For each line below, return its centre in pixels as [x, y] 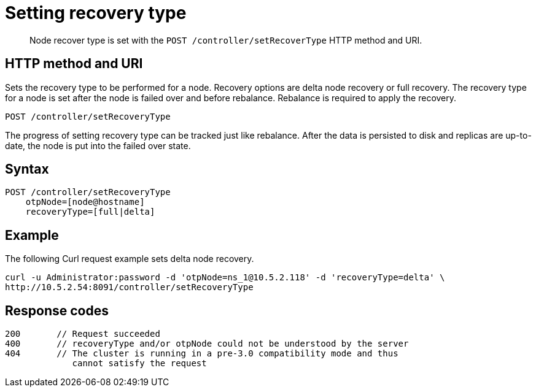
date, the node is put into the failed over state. [98, 145]
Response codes [57, 310]
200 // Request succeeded [83, 334]
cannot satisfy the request [139, 363]
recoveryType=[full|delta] [90, 212]
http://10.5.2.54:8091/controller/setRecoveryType [129, 287]
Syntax [27, 169]
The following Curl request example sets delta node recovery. [130, 259]
